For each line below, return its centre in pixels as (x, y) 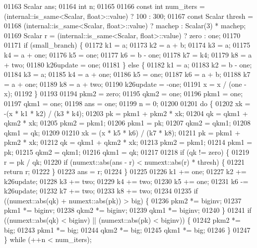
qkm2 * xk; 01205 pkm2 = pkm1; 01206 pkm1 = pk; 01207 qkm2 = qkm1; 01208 (127, 123)
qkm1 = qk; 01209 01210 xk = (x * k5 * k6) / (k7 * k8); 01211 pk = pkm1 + (122, 132)
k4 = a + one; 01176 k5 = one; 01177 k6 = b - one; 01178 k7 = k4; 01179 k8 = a (128, 54)
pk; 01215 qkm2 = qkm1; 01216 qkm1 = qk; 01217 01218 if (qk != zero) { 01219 (127, 152)
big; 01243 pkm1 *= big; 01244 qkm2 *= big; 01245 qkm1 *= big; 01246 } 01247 (127, 229)
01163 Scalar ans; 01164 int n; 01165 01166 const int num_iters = (104, 6)
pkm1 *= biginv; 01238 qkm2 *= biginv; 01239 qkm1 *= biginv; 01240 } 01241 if (128, 210)
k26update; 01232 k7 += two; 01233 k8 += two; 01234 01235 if (101, 191)
